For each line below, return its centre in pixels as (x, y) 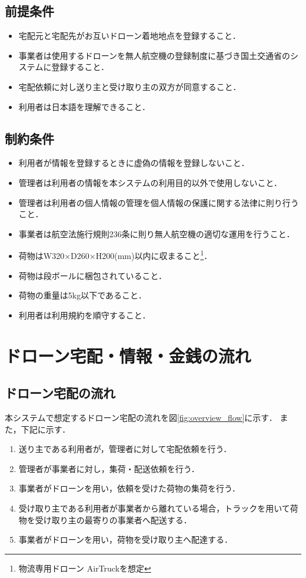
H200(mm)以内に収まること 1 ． (154, 255)
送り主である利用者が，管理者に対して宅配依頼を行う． (125, 449)
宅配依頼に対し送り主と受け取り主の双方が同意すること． (130, 86)
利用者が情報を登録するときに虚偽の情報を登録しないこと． (134, 163)
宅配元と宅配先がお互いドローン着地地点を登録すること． (129, 36)
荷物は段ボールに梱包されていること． (92, 275)
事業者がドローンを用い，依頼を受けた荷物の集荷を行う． (129, 488)
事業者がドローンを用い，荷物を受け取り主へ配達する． (126, 539)
